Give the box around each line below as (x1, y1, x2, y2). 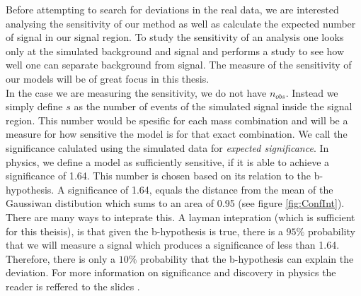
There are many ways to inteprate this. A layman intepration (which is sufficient (6, 209, 355, 224)
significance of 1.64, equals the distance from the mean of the (68, 182, 333, 196)
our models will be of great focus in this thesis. (6, 71, 210, 85)
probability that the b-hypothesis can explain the (139, 251, 354, 266)
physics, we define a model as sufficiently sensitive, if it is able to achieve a (6, 154, 330, 169)
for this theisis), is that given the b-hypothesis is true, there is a (6, 223, 283, 238)
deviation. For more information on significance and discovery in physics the (6, 265, 336, 280)
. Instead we (285, 85, 338, 100)
